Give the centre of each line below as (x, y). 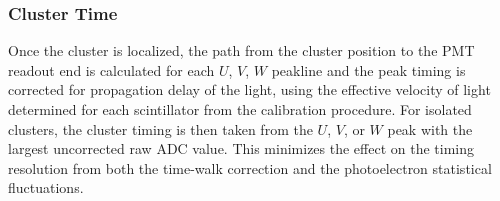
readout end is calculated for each (111, 69)
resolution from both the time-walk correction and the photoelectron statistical (250, 167)
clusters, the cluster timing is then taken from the (160, 128)
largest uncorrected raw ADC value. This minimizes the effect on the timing (241, 148)
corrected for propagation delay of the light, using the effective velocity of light (249, 89)
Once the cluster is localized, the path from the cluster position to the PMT (241, 50)
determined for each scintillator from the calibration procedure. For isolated (240, 109)
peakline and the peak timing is (368, 69)
